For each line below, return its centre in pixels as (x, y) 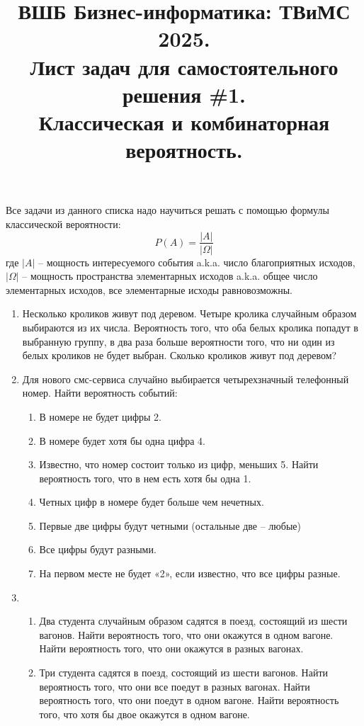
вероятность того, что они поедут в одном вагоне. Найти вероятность (189, 700)
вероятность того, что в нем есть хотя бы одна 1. (145, 478)
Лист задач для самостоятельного (184, 66)
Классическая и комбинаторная (184, 121)
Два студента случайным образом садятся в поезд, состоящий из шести (193, 621)
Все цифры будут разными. (98, 549)
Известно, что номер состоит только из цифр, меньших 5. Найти (179, 464)
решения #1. (184, 94)
